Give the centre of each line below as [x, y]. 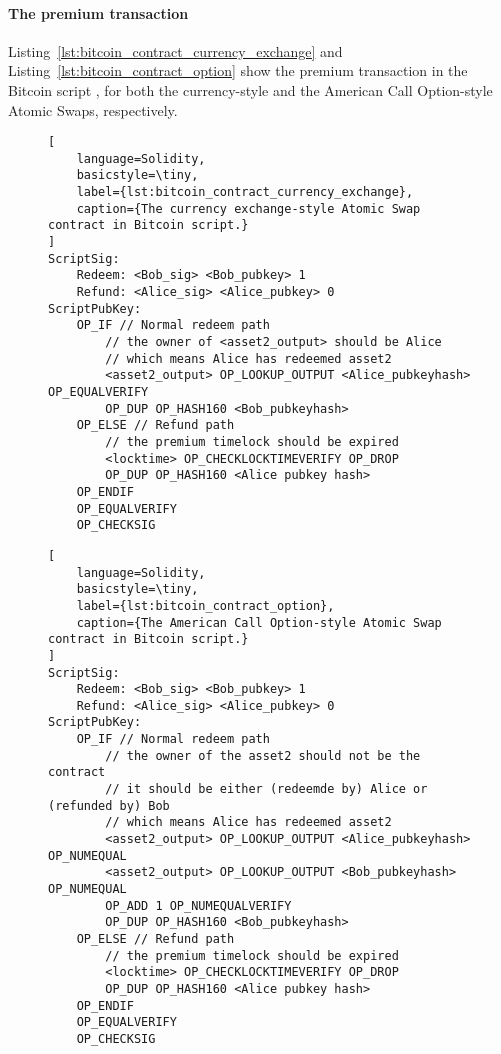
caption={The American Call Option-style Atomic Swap [259, 622]
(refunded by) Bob [109, 805]
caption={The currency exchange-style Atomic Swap [248, 208]
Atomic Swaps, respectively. [93, 109]
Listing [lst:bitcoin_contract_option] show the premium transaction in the [238, 70]
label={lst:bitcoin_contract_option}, [205, 605]
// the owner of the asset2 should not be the [263, 755]
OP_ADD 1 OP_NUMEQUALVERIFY [198, 905]
